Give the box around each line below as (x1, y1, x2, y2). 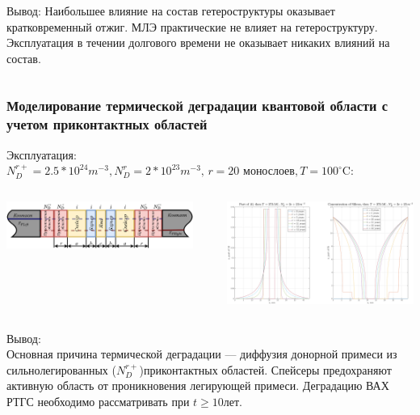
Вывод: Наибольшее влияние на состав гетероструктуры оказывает (6, 2, 335, 19)
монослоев (243, 166, 295, 178)
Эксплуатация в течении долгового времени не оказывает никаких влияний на (6, 34, 390, 51)
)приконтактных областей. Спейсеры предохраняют (139, 361, 392, 378)
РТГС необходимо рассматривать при (6, 392, 190, 409)
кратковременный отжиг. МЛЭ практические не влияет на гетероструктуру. (6, 18, 378, 35)
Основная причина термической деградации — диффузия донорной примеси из (6, 345, 397, 362)
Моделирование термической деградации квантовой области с (6, 95, 388, 116)
